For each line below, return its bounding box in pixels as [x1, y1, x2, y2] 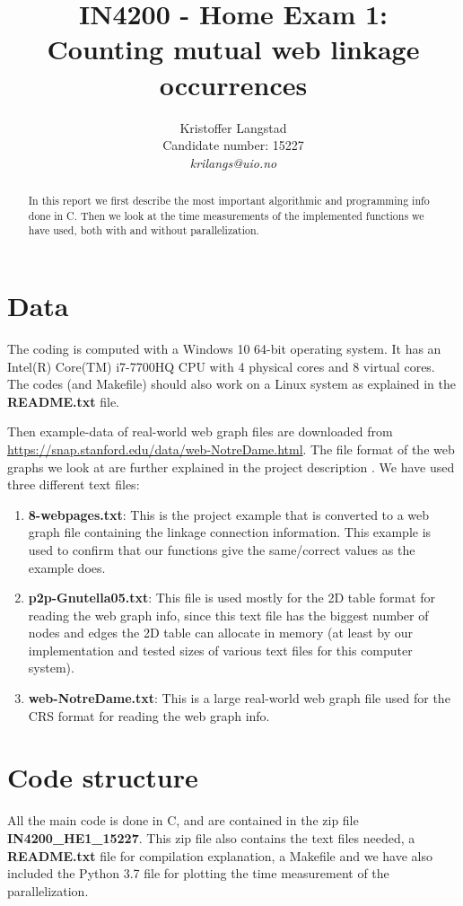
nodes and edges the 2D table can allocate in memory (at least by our [28, 623, 414, 642]
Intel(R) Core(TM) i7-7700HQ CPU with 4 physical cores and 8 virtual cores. [7, 356, 435, 375]
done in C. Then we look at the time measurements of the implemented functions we [28, 207, 424, 223]
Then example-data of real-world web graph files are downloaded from [7, 422, 393, 441]
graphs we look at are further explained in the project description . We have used [7, 457, 455, 476]
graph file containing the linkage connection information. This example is [28, 523, 432, 541]
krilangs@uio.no [189, 153, 277, 172]
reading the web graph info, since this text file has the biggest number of [28, 605, 429, 624]
